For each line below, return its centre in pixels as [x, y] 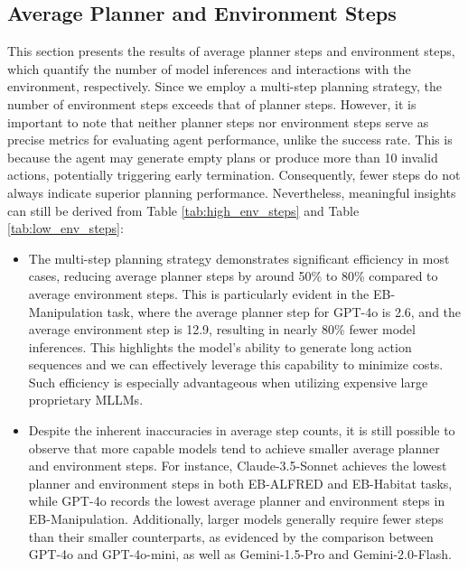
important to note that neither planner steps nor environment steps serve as [218, 121]
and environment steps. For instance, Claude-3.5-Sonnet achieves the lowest [238, 466]
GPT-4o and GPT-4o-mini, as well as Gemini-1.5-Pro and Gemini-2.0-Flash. [240, 554]
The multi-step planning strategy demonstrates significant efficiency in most [239, 258]
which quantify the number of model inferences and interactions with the [209, 68]
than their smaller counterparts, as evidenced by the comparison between [231, 536]
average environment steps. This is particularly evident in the [199, 293]
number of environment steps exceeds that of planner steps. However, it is [212, 103]
